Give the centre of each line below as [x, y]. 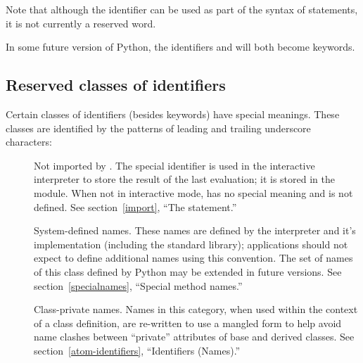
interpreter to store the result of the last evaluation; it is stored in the [184, 179]
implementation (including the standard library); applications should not [191, 244]
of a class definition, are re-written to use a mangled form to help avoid [188, 323]
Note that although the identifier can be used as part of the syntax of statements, [182, 9]
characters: [29, 142]
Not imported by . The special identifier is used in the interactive [174, 165]
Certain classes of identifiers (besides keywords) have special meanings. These [173, 114]
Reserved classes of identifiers [116, 85]
